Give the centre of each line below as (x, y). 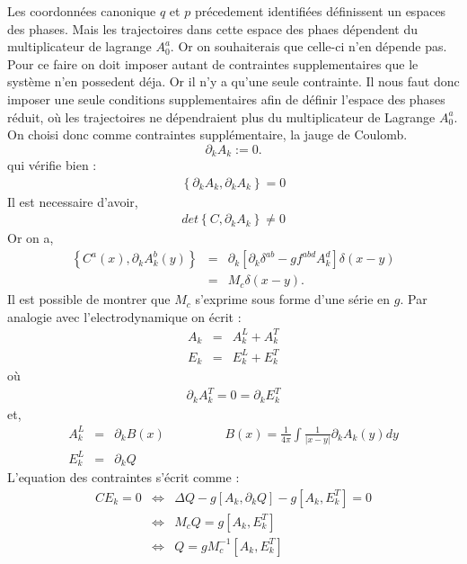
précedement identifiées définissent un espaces (320, 11)
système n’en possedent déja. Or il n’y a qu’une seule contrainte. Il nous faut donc (233, 81)
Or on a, (31, 238)
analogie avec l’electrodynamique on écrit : (124, 316)
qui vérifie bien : (52, 165)
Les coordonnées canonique (82, 11)
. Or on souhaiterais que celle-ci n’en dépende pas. (308, 46)
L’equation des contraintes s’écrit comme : (123, 477)
